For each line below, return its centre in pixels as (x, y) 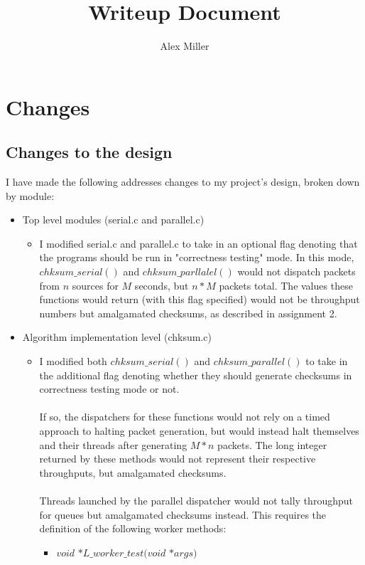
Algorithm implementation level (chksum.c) (117, 337)
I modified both (73, 361)
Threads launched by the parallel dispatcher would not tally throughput (196, 500)
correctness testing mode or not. (109, 389)
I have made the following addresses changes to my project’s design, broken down (183, 182)
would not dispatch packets (296, 271)
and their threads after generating (113, 444)
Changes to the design (89, 152)
